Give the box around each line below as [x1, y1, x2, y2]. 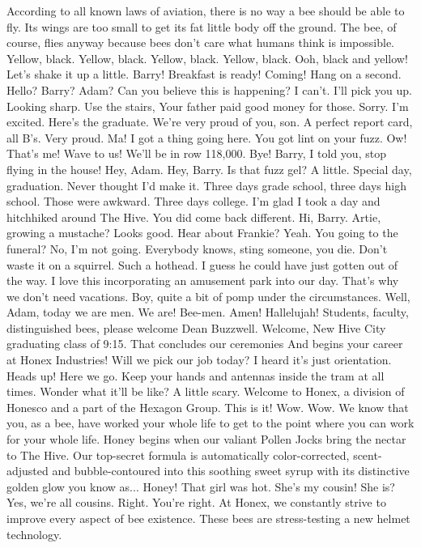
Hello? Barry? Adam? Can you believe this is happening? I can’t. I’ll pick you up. [6, 81, 412, 98]
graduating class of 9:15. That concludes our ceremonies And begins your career [6, 335, 403, 352]
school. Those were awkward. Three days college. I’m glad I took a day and [6, 193, 381, 210]
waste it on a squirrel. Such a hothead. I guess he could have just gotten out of [6, 256, 398, 273]
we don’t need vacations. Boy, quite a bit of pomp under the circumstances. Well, [6, 287, 410, 304]
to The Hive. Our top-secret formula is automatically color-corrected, [6, 446, 350, 463]
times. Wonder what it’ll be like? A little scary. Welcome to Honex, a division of [6, 383, 405, 400]
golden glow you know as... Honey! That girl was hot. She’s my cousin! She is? [6, 478, 395, 495]
